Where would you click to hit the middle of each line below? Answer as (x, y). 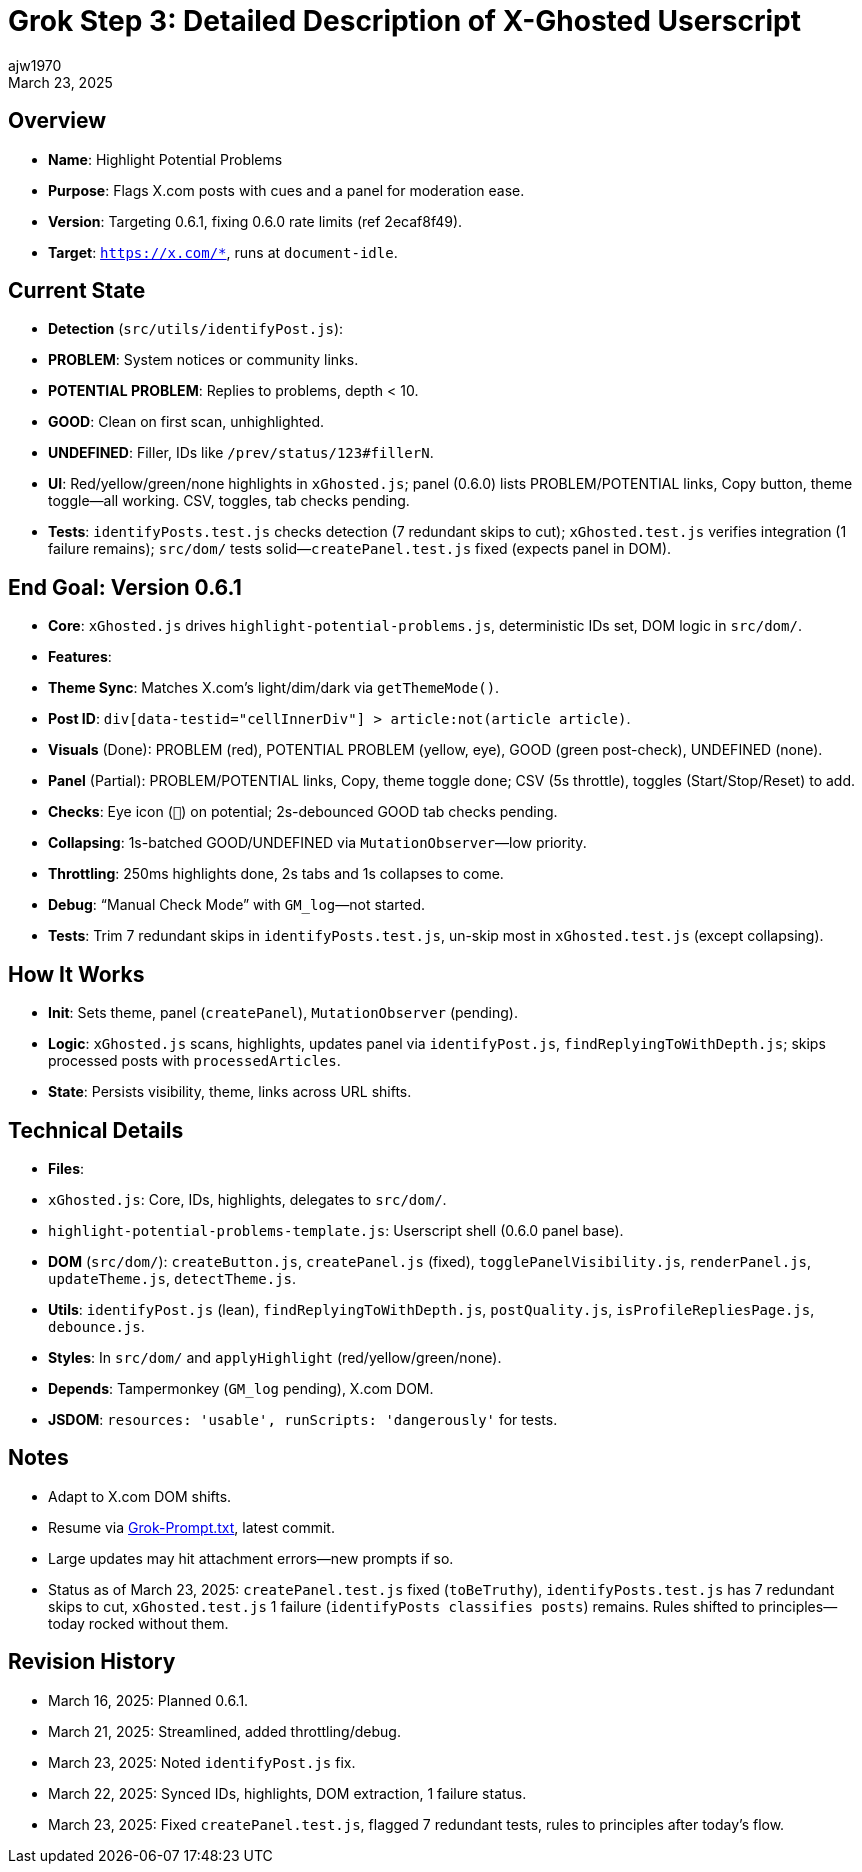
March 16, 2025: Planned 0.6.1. (148, 1700)
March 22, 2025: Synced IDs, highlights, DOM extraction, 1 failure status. (287, 1793)
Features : (80, 657)
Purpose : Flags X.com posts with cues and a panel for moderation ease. (286, 190)
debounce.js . (96, 1326)
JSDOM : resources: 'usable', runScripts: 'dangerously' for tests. (303, 1419)
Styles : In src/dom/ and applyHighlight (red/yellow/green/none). (275, 1357)
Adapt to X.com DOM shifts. (140, 1496)
